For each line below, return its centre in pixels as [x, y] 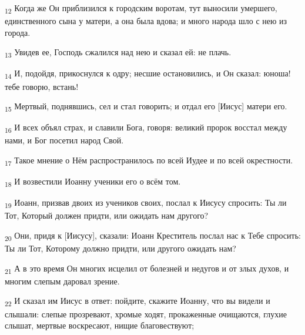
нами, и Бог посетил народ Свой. [64, 140]
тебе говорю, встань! [42, 86]
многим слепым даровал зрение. [62, 281]
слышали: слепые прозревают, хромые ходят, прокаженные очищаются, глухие [146, 314]
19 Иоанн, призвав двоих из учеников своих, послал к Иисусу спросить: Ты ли [146, 203]
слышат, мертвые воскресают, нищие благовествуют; [100, 325]
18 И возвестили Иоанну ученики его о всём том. [93, 182]
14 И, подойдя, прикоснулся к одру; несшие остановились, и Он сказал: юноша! [148, 74]
